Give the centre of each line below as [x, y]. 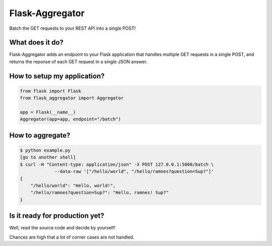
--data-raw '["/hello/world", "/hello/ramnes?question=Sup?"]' [134, 172]
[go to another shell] [48, 157]
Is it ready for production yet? [57, 216]
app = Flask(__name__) [48, 112]
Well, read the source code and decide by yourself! [62, 228]
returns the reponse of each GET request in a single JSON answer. [78, 61]
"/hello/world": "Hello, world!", [73, 186]
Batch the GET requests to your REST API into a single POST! [73, 28]
